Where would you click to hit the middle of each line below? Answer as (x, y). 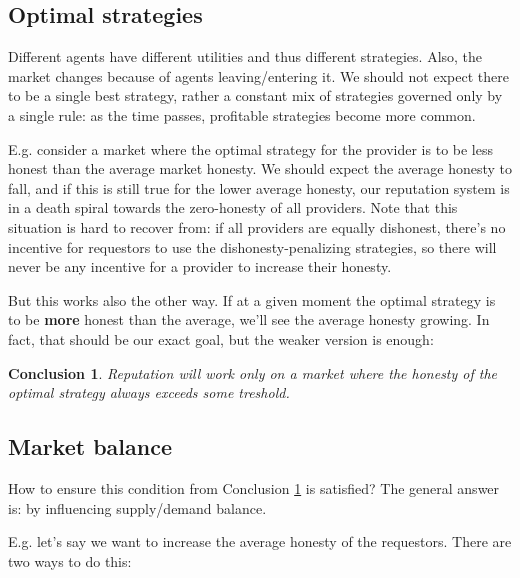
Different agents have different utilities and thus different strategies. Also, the (245, 56)
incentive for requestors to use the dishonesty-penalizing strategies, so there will (252, 246)
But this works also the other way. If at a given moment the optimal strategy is (252, 299)
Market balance (90, 446)
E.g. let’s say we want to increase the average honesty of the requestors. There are (260, 541)
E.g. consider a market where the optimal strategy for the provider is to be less (250, 148)
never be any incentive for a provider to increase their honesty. (200, 266)
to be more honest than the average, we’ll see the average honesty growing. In (249, 319)
